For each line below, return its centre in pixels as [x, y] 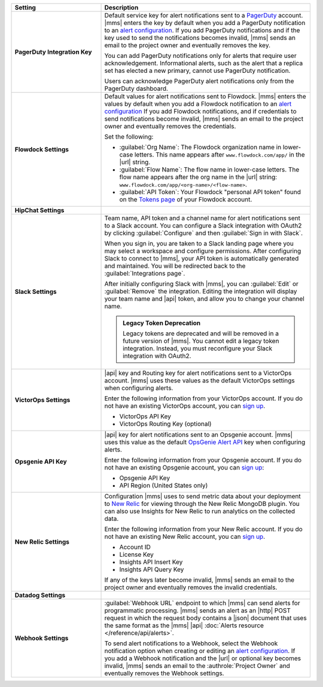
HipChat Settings [39, 210]
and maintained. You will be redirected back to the [175, 266]
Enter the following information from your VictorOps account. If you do [204, 398]
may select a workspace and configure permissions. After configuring [203, 251]
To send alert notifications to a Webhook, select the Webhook [191, 643]
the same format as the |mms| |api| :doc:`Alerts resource [184, 625]
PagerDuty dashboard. [136, 88]
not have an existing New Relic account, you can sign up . [185, 536]
